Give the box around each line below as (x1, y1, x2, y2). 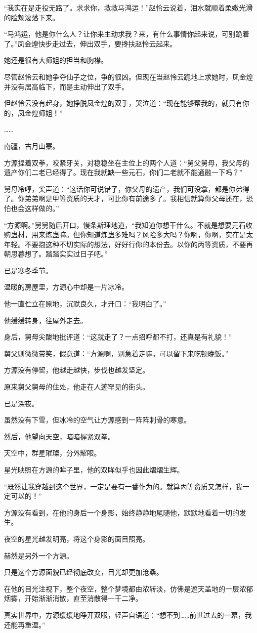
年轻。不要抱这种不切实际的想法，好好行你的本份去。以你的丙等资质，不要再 (4, 239, 253, 249)
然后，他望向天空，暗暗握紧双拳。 (4, 431, 115, 441)
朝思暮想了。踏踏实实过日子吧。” (4, 249, 108, 259)
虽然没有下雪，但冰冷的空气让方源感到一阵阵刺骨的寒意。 (4, 415, 191, 425)
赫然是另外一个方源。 (4, 550, 73, 560)
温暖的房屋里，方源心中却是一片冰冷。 (4, 282, 128, 292)
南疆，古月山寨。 (4, 140, 59, 151)
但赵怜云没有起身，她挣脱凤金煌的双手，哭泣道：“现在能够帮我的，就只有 (4, 98, 243, 108)
